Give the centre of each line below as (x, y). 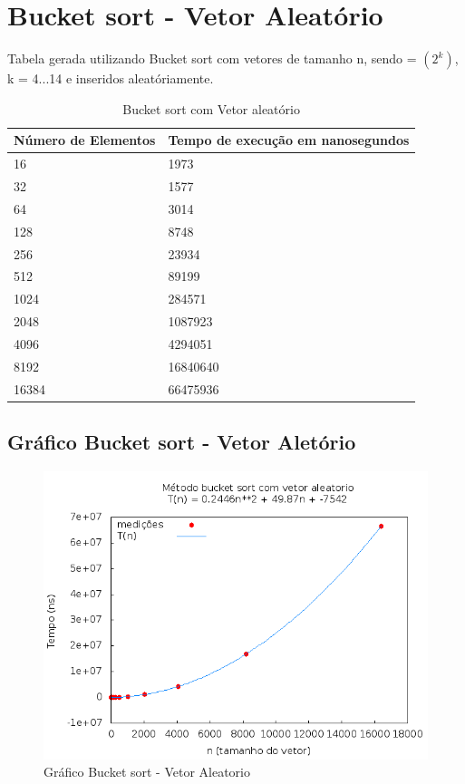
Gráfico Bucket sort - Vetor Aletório (182, 442)
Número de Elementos (85, 140)
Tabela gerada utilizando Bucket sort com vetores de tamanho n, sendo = (212, 58)
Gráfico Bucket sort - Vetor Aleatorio (147, 772)
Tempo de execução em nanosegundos (289, 140)
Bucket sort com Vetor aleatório (211, 108)
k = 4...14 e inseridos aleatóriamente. (111, 78)
